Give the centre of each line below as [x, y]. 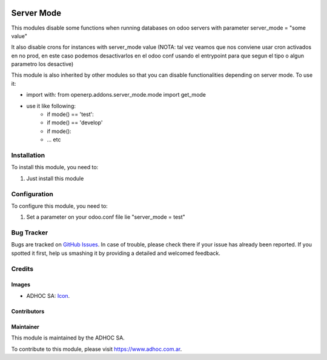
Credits [22, 269]
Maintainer [25, 327]
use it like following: [51, 106]
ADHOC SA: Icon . [48, 295]
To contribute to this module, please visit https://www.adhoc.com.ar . [97, 349]
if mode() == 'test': [70, 114]
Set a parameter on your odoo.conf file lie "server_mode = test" [106, 217]
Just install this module [55, 178]
